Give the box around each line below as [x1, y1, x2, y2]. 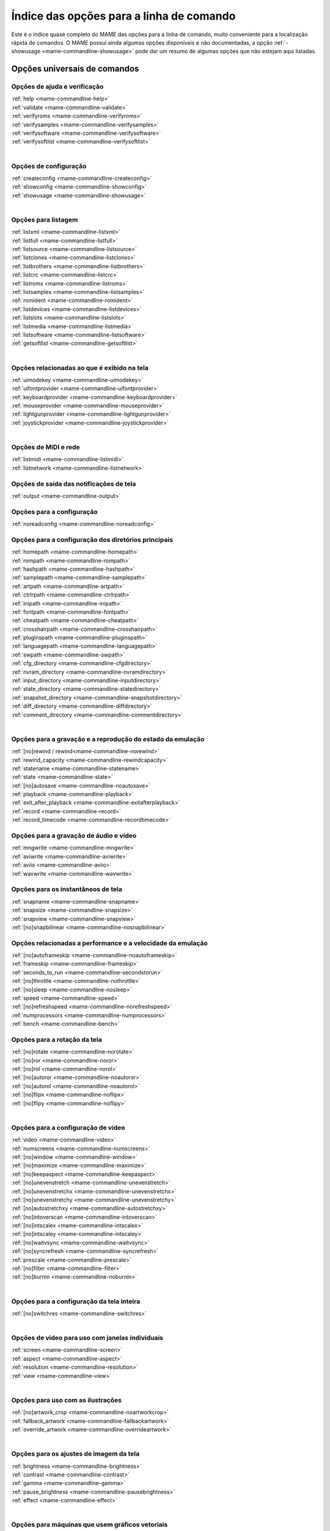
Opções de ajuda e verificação [11, 83, 104, 91]
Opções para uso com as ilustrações [11, 1396, 122, 1404]
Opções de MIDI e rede [11, 443, 81, 451]
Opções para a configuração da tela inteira [11, 1297, 141, 1306]
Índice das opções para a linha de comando [11, 9, 236, 23]
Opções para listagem [11, 215, 78, 224]
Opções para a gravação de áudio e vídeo [11, 832, 137, 840]
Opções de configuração [11, 162, 87, 170]
